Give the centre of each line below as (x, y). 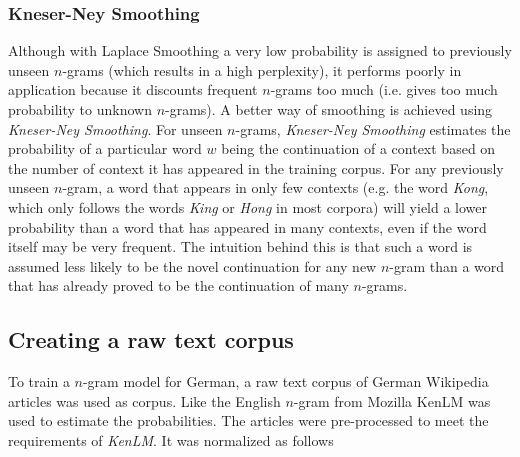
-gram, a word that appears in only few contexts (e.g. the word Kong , (275, 187)
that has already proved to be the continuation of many (178, 285)
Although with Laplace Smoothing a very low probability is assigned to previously (260, 50)
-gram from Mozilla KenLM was (392, 400)
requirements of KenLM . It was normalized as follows (171, 439)
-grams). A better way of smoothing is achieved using (329, 109)
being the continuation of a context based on (358, 148)
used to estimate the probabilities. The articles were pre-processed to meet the (248, 420)
